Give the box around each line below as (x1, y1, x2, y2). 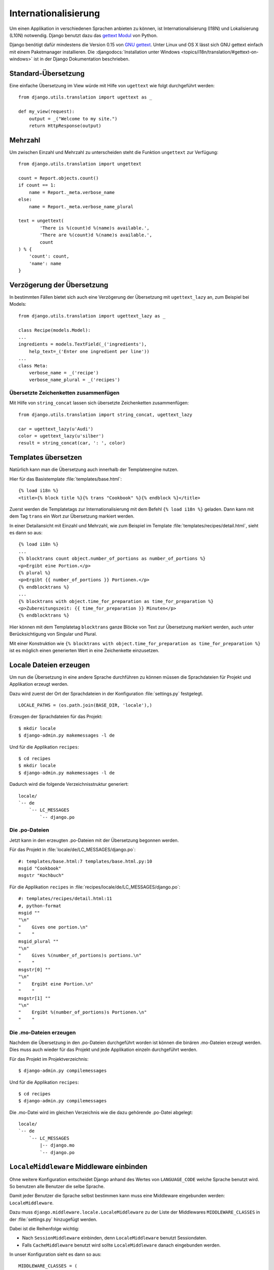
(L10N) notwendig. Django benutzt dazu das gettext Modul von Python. (9, 32, 158, 38)
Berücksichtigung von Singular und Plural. (9, 631, 97, 637)
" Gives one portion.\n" (18, 924, 88, 930)
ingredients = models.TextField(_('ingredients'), (18, 341, 147, 347)
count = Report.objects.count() (18, 175, 99, 181)
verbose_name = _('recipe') (28, 370, 99, 375)
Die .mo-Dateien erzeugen (9, 1029, 76, 1036)
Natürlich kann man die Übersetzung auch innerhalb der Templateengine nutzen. (9, 466, 179, 472)
